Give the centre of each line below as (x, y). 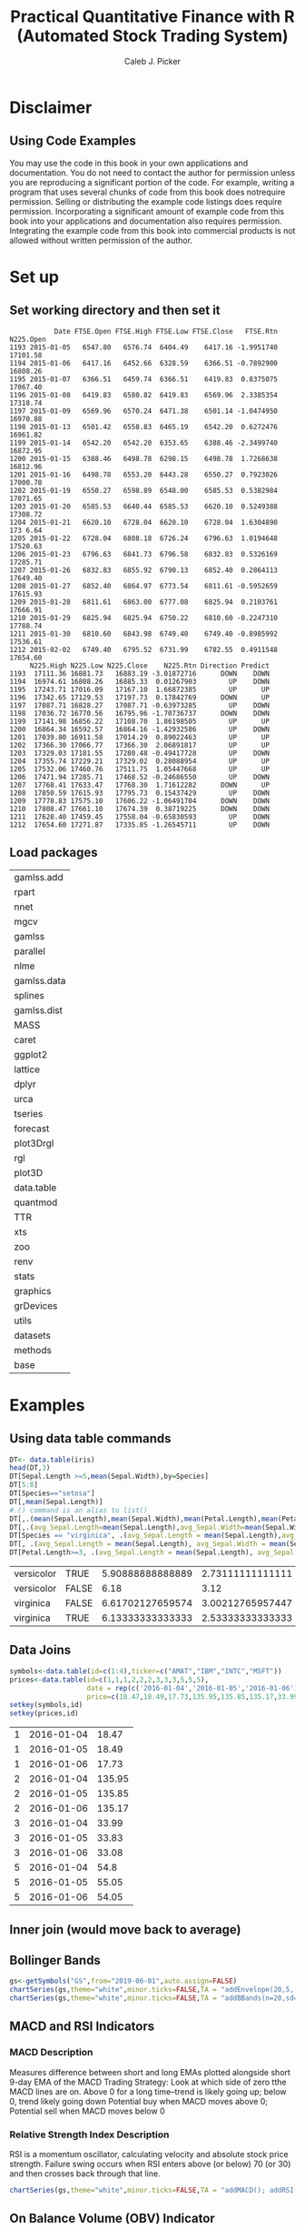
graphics (33, 1291)
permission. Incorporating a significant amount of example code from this (147, 211)
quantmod (36, 1202)
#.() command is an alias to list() (79, 1510)
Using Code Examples (73, 141)
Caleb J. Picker (152, 61)
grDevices (36, 1305)
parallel (30, 950)
